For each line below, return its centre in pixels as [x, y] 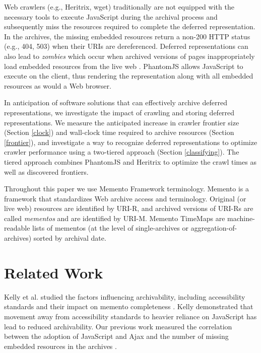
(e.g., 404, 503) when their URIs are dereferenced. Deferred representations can [126, 46]
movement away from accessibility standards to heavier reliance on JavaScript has [130, 316]
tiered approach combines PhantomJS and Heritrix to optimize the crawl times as [130, 161]
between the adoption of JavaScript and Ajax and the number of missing [116, 336]
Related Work [54, 272]
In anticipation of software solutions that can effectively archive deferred [116, 102]
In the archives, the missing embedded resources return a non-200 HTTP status [127, 36]
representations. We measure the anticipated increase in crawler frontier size [122, 122]
